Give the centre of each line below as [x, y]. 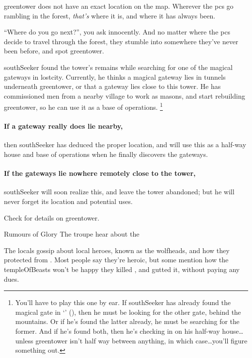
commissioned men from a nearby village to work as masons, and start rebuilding [125, 95]
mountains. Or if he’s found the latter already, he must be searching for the [127, 321]
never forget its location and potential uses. [68, 201]
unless [24, 340]
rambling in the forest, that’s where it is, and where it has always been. [110, 15]
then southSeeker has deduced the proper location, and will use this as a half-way [125, 145]
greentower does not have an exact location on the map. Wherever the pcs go [119, 6]
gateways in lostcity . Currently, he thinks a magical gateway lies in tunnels [115, 77]
